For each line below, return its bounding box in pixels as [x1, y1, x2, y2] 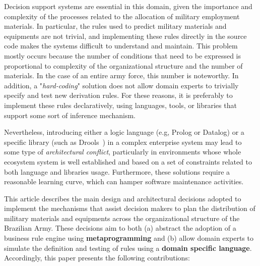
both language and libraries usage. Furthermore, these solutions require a [4, 166, 230, 177]
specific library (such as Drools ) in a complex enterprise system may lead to [4, 136, 242, 147]
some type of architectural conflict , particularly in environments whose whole [4, 146, 241, 157]
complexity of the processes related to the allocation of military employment [4, 11, 240, 21]
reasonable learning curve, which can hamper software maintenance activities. [4, 176, 244, 187]
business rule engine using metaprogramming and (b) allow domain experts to [4, 233, 253, 243]
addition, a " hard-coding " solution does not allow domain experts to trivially [4, 80, 239, 90]
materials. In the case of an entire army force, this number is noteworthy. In [4, 70, 239, 81]
